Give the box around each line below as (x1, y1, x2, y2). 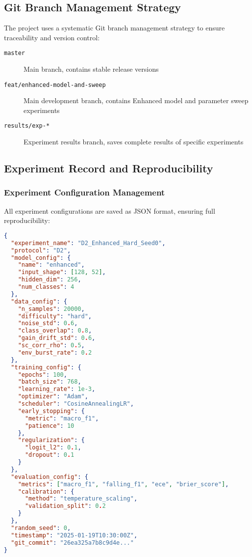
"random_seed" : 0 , (11, 524, 71, 531)
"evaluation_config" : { (11, 473, 88, 480)
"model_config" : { (11, 254, 71, 261)
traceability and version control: (4, 32, 100, 42)
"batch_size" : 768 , (18, 378, 81, 386)
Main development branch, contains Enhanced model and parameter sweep (24, 95, 249, 106)
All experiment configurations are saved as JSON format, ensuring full (4, 205, 215, 216)
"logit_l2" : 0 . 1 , (25, 444, 81, 451)
